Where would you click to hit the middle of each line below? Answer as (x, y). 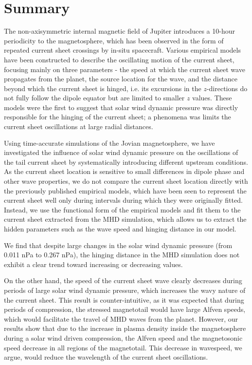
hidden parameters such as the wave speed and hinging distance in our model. (120, 229)
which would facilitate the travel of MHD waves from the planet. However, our (121, 318)
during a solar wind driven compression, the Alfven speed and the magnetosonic (123, 337)
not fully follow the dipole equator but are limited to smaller (94, 98)
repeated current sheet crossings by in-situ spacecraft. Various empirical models (122, 50)
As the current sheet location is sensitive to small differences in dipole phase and (124, 171)
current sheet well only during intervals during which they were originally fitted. (123, 200)
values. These (212, 98)
